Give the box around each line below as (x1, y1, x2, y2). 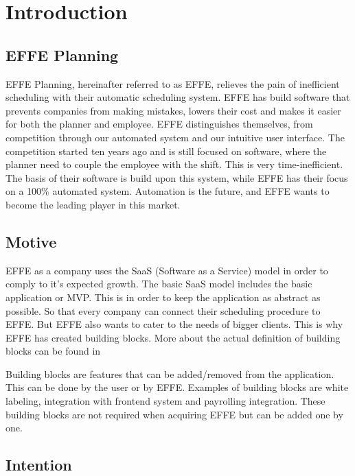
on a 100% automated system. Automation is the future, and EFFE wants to (5, 184, 330, 198)
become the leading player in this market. (5, 197, 181, 211)
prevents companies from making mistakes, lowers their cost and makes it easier (5, 103, 341, 117)
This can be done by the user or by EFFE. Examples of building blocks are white (5, 380, 349, 394)
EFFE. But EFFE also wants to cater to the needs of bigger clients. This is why (5, 317, 343, 331)
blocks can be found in (5, 344, 101, 358)
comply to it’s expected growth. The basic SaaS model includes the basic (5, 276, 312, 291)
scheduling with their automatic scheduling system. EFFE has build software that (5, 90, 350, 104)
